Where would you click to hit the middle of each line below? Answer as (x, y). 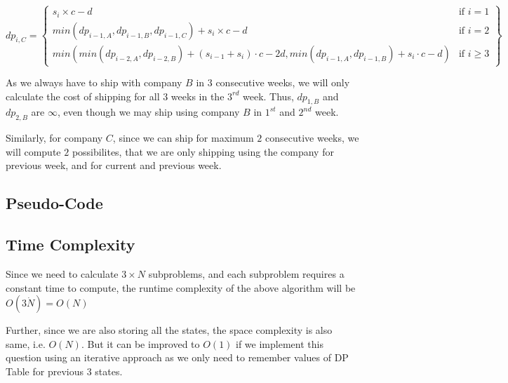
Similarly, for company (54, 138)
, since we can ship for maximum (183, 138)
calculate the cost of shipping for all (83, 96)
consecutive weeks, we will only (283, 82)
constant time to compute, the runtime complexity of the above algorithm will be (181, 287)
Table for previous (45, 371)
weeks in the (198, 96)
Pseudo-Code (54, 203)
